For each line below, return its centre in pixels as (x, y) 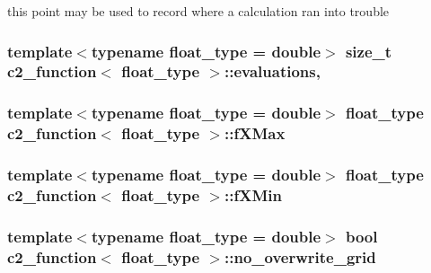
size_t (369, 51)
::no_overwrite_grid (300, 256)
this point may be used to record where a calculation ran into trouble (198, 11)
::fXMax (255, 133)
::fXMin (253, 194)
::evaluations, (273, 71)
